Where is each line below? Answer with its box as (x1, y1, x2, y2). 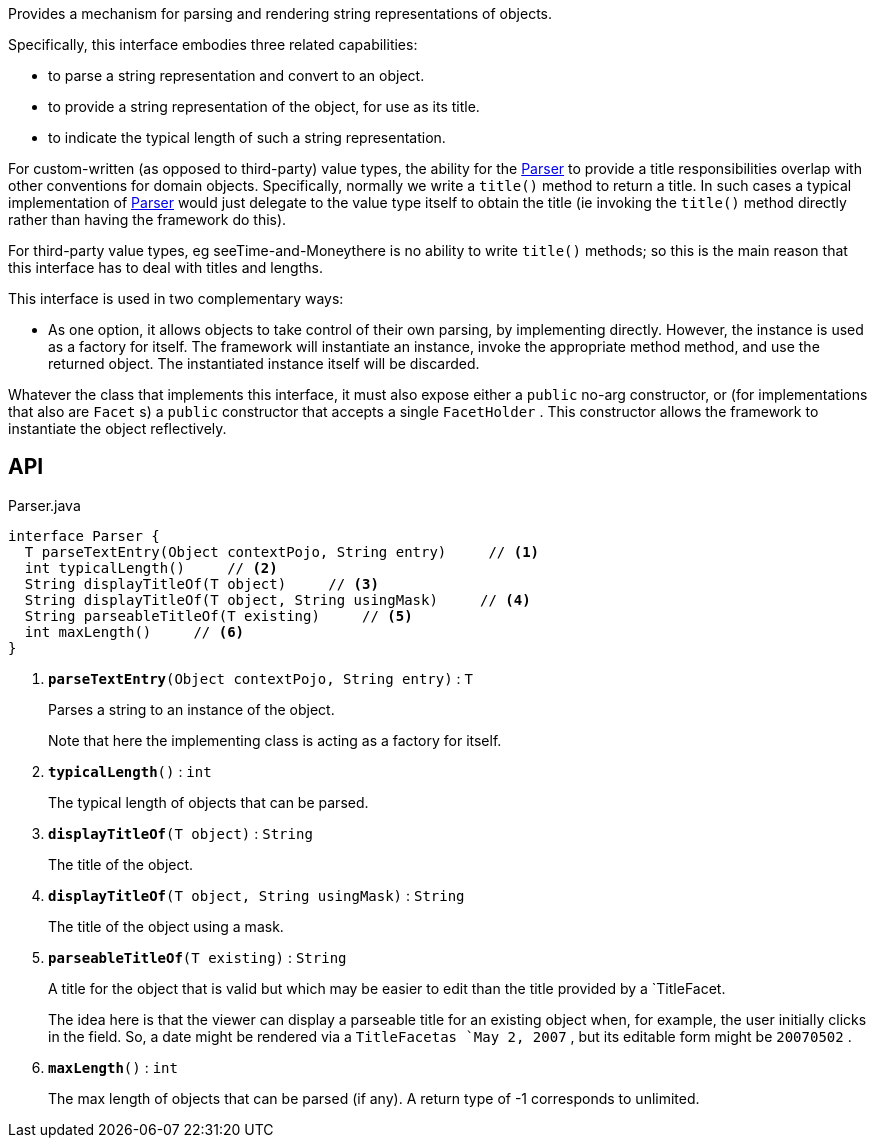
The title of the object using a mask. (48, 917, 284, 935)
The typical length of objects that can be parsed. (48, 793, 369, 811)
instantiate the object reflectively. (8, 420, 227, 437)
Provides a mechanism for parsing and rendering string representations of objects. (8, 5, 552, 22)
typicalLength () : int (48, 762, 212, 780)
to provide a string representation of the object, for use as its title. (48, 98, 480, 115)
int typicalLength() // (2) (24, 559, 278, 576)
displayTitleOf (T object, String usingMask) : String (48, 886, 465, 904)
